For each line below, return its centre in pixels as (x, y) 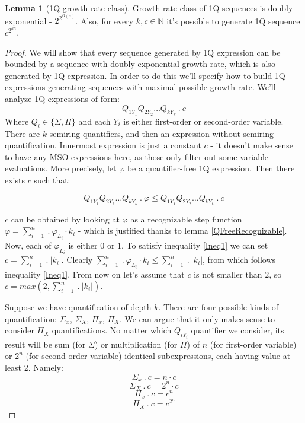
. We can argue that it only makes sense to (197, 318)
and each (94, 121)
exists (15, 179)
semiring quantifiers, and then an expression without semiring (161, 133)
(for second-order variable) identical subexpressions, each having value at (158, 356)
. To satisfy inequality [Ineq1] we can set (195, 245)
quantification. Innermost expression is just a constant (103, 145)
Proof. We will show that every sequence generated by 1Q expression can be (143, 52)
